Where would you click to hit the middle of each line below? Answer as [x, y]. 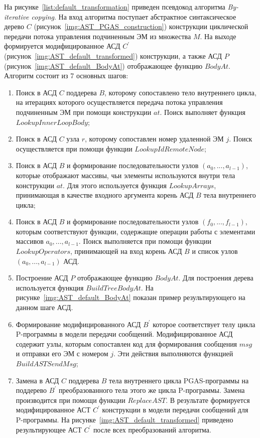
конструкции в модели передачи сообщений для [175, 410]
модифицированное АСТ [53, 410]
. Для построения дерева [216, 278]
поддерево [31, 390]
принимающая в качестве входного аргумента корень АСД [105, 195]
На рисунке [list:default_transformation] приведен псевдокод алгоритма [115, 7]
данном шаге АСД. [44, 307]
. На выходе [218, 36]
